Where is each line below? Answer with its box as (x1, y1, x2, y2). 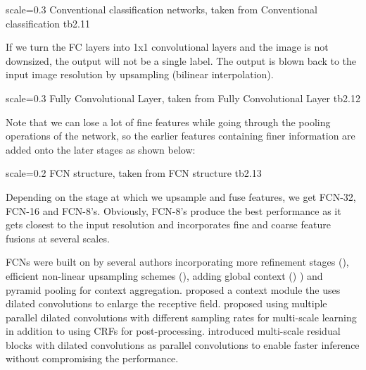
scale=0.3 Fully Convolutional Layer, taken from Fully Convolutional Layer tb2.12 (6, 90, 360, 105)
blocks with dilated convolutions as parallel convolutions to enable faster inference (6, 337, 360, 352)
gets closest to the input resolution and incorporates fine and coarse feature (6, 217, 331, 232)
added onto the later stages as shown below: (6, 142, 196, 156)
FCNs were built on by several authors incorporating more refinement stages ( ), (6, 254, 349, 269)
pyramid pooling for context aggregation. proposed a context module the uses (6, 282, 341, 297)
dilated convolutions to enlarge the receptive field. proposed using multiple (6, 296, 327, 311)
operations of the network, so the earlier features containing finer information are (6, 128, 355, 143)
